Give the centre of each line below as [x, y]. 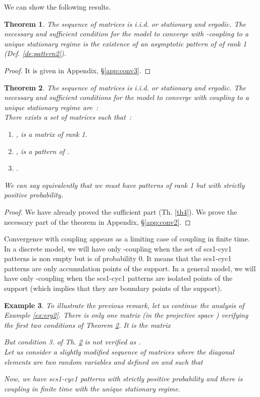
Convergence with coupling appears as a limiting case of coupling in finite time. [127, 239]
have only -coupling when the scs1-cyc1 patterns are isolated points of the [118, 278]
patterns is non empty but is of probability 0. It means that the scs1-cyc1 [118, 258]
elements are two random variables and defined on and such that [103, 361]
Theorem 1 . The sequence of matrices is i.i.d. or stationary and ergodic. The [125, 23]
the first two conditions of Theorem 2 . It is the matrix [87, 325]
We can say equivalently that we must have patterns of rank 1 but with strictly [124, 185]
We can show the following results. [58, 7]
